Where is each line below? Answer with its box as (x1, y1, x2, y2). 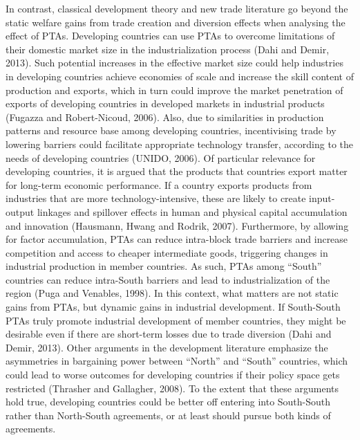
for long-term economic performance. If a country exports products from (6, 177, 312, 192)
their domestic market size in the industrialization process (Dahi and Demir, (6, 42, 330, 56)
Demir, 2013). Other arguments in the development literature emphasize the (6, 340, 328, 354)
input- (309, 191, 335, 205)
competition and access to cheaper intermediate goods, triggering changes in (6, 245, 328, 259)
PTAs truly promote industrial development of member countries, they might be (6, 313, 346, 327)
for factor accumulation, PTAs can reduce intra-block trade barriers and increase (6, 232, 348, 246)
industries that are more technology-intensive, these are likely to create (6, 191, 306, 205)
